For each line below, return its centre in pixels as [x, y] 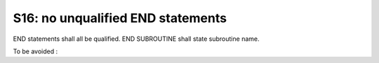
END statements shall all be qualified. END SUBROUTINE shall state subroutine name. [136, 39]
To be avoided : [35, 51]
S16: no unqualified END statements [120, 18]
